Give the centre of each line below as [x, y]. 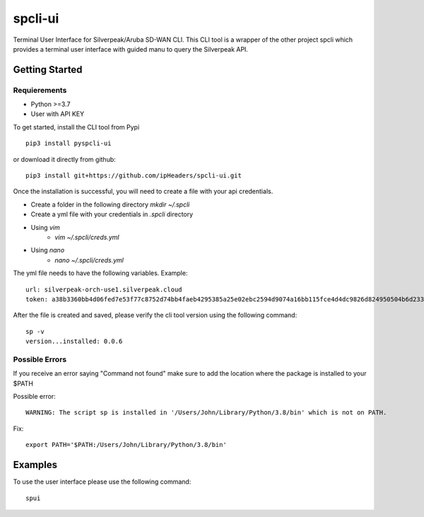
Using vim [45, 227]
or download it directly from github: [64, 159]
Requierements [40, 90]
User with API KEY [58, 114]
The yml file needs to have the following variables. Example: [100, 273]
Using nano [48, 250]
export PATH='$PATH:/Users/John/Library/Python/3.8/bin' [126, 445]
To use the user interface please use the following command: [102, 482]
